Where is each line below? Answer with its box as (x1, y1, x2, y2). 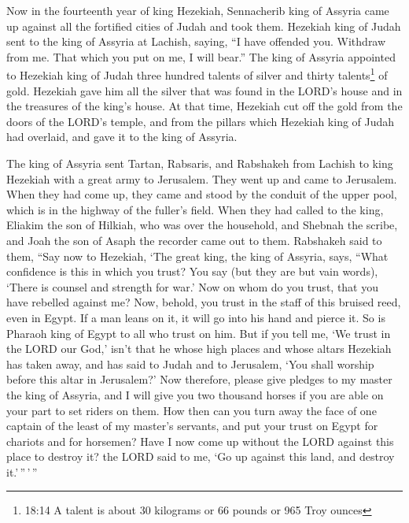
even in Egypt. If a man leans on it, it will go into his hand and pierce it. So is (6, 309, 385, 325)
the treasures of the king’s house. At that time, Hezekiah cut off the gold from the (6, 98, 403, 114)
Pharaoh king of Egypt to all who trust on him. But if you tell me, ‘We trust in (6, 325, 391, 341)
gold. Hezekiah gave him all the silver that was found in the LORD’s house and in (6, 82, 403, 98)
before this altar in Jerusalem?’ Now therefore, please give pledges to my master (6, 371, 392, 388)
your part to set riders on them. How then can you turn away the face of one (6, 402, 377, 418)
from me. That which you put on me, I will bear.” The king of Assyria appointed (6, 48, 396, 65)
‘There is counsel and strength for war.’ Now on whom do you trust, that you (6, 278, 379, 295)
